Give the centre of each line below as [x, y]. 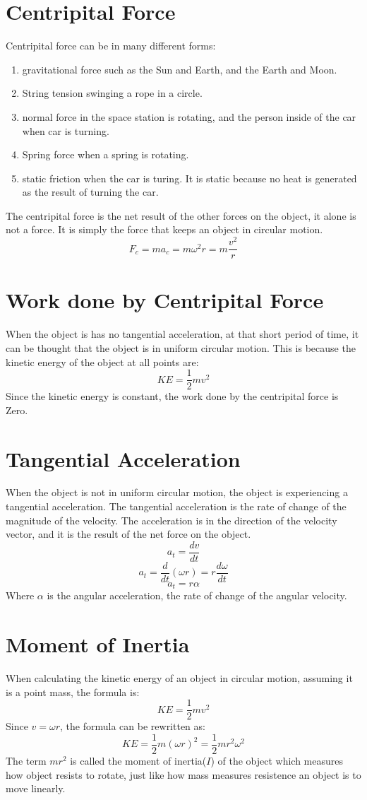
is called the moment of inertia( [138, 761]
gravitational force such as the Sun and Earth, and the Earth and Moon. [180, 69]
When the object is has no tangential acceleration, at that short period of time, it [182, 334]
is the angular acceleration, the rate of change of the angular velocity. [197, 595]
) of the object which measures [277, 761]
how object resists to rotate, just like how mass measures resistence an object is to [183, 774]
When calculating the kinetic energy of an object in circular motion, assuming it [179, 678]
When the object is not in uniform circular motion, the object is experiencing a [177, 492]
